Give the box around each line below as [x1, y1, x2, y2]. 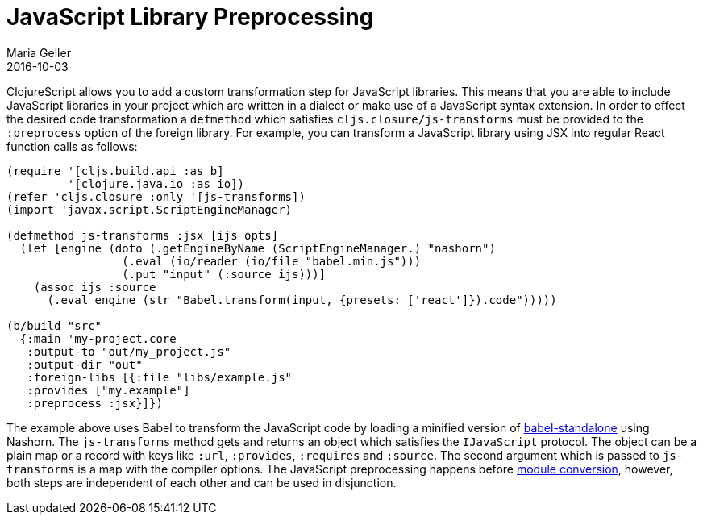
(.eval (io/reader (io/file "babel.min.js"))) [122, 254, 422, 268]
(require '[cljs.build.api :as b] [6, 164, 224, 177]
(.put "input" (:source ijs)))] [122, 267, 327, 281]
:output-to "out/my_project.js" [27, 344, 231, 358]
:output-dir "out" [27, 357, 143, 371]
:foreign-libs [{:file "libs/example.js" [27, 370, 293, 384]
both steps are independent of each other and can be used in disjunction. [6, 475, 397, 490]
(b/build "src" [6, 319, 102, 332]
